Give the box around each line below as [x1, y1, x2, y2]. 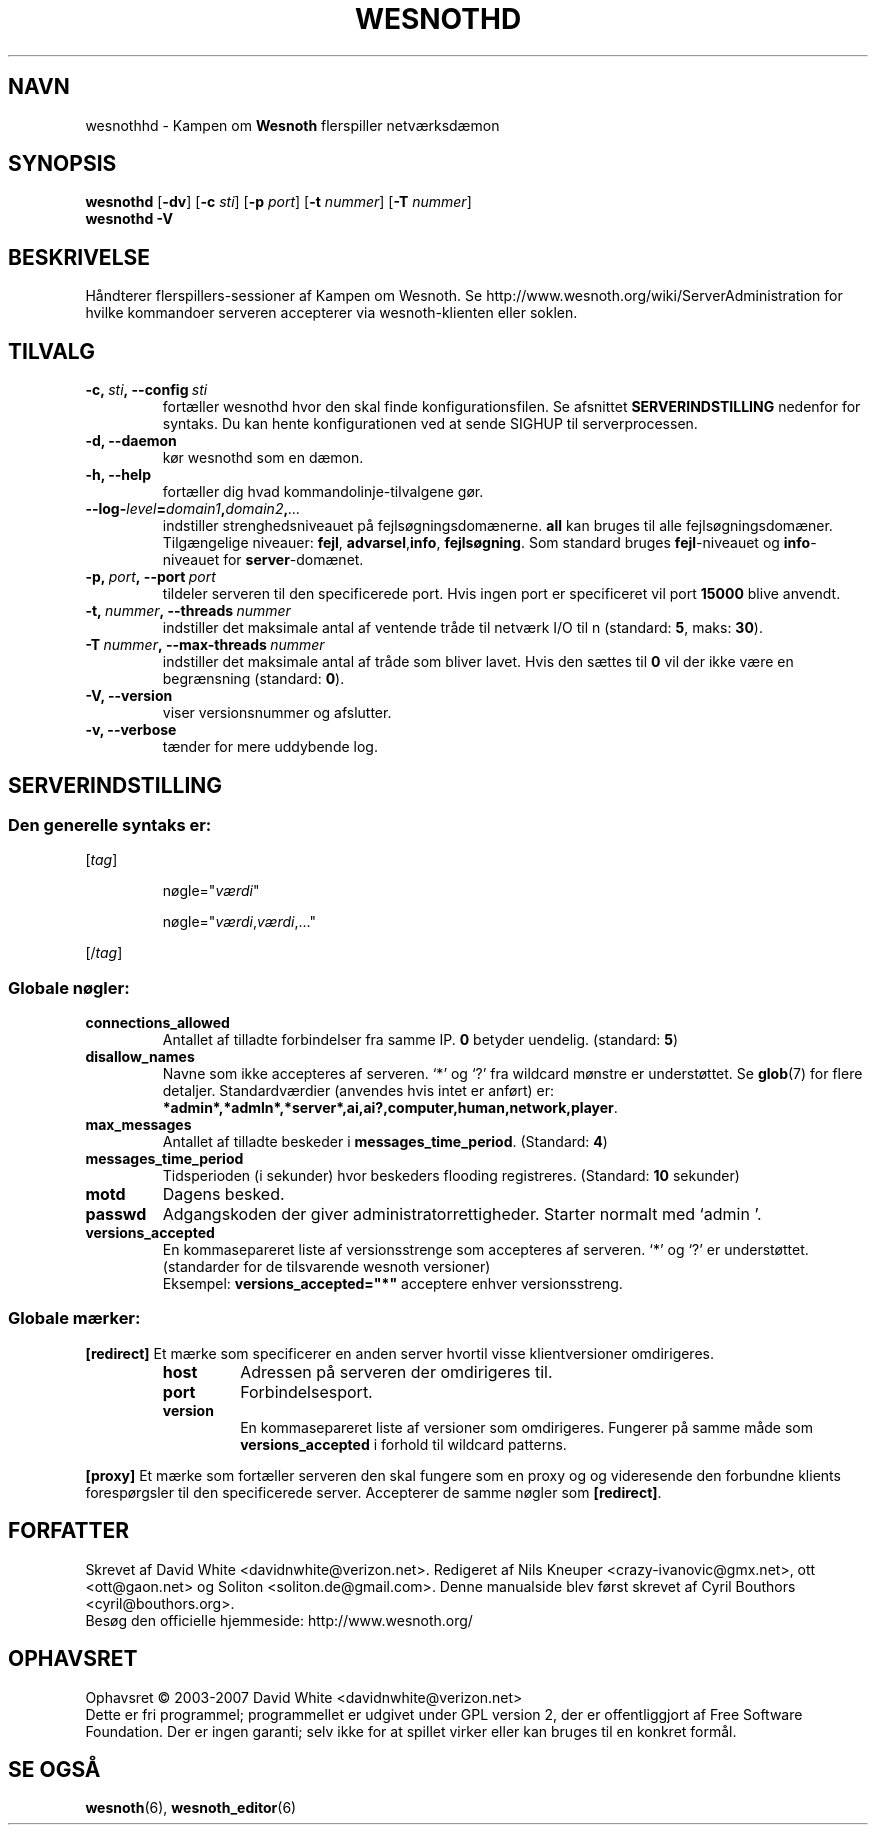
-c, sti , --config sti [85, 381, 208, 399]
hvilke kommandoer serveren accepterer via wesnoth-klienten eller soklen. [85, 304, 578, 322]
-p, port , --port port [85, 568, 216, 586]
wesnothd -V [85, 210, 173, 228]
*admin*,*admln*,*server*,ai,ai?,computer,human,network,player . [162, 1099, 618, 1117]
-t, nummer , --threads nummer [85, 602, 291, 620]
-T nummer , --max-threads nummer [85, 636, 325, 654]
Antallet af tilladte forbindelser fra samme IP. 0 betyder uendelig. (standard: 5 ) [162, 1031, 679, 1049]
